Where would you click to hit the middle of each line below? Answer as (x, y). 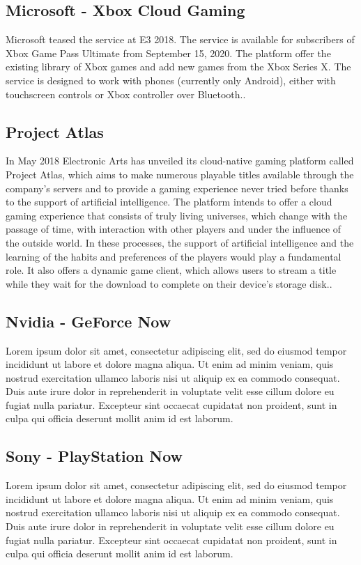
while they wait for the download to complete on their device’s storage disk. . (169, 283)
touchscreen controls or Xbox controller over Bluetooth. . (126, 94)
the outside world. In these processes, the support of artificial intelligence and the (180, 242)
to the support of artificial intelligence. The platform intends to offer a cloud (169, 202)
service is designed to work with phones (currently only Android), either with (171, 80)
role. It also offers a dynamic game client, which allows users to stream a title (171, 270)
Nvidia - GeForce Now (89, 321)
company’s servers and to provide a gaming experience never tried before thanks (177, 188)
